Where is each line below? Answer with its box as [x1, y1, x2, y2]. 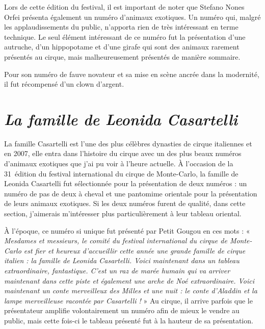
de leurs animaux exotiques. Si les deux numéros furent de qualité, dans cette [4, 198, 246, 209]
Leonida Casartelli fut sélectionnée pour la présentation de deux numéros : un [4, 178, 247, 189]
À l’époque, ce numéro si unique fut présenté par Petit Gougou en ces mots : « [4, 225, 250, 236]
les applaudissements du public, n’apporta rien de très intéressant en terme [4, 21, 238, 32]
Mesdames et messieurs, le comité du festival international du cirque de [4, 235, 227, 246]
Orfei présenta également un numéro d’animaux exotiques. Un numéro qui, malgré [4, 11, 261, 22]
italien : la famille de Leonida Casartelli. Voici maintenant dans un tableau [4, 255, 240, 266]
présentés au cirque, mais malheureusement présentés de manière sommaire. [4, 51, 241, 62]
